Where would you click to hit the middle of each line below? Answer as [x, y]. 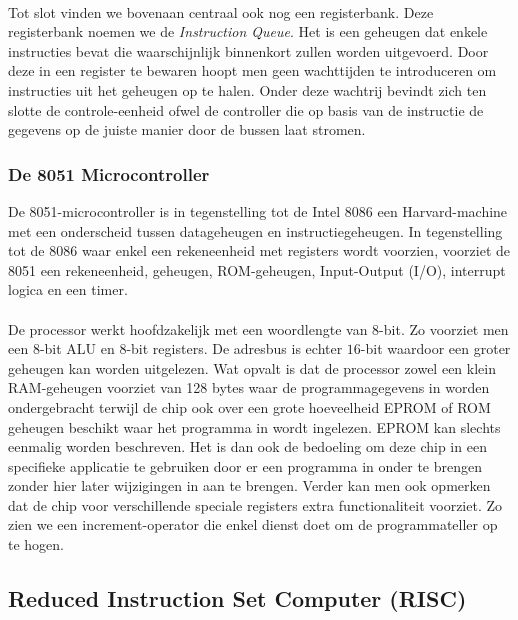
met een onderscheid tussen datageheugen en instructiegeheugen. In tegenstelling [255, 230]
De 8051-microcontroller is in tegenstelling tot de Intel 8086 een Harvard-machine [258, 210]
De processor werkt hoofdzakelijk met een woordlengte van [188, 328]
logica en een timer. [68, 289]
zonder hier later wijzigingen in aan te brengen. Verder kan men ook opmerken [249, 485]
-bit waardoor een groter [435, 348]
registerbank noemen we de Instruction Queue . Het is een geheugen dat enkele [248, 31]
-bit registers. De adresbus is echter [234, 348]
